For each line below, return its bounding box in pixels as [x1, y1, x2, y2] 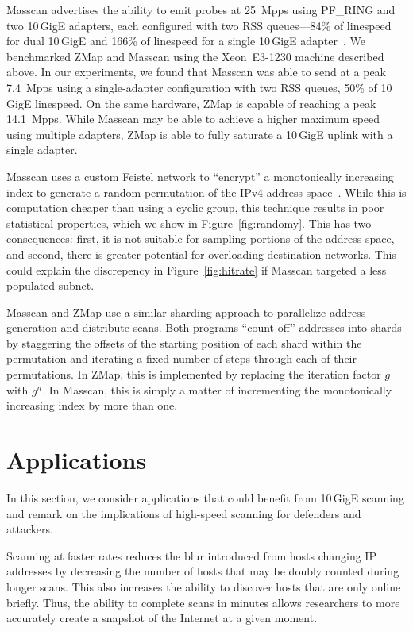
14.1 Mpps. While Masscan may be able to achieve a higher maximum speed [6, 110, 380, 127]
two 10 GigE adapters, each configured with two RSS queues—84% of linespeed [6, 17, 392, 33]
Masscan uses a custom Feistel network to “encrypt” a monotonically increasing [6, 167, 394, 184]
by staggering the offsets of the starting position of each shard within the [6, 334, 362, 351]
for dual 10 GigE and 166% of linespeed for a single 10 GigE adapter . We [6, 33, 366, 49]
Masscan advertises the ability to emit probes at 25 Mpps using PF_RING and [6, 2, 396, 17]
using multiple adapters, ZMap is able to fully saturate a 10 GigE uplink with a [6, 125, 393, 142]
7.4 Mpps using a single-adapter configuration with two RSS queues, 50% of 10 [6, 79, 392, 95]
